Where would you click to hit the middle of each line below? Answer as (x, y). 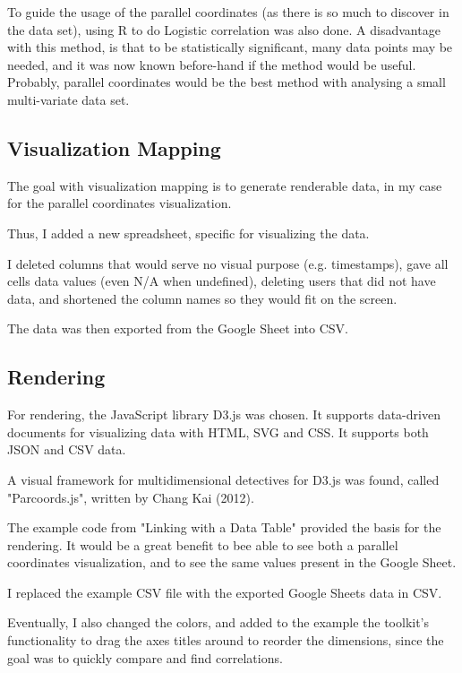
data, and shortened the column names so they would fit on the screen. (202, 298)
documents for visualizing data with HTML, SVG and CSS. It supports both (218, 431)
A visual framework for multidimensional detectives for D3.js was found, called (223, 479)
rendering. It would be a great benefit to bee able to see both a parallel (203, 544)
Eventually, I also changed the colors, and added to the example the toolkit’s (218, 622)
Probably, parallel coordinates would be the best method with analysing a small (227, 82)
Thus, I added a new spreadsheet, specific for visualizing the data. (188, 233)
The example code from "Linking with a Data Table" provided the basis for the (224, 527)
